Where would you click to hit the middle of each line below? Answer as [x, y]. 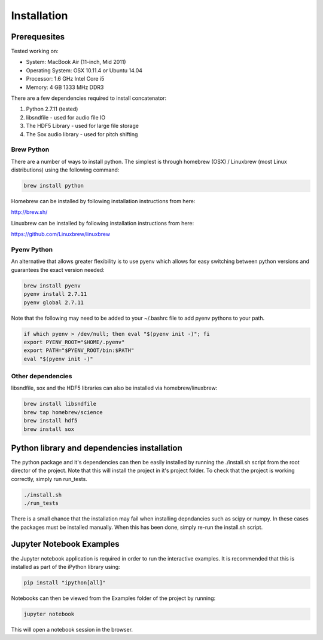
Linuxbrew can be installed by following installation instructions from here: [103, 223]
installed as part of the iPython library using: [65, 566]
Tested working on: [35, 51]
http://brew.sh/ [29, 212]
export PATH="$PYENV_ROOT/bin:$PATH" [79, 350]
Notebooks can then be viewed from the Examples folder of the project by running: [113, 598]
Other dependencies [42, 376]
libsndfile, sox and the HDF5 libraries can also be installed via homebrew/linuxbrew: [114, 388]
